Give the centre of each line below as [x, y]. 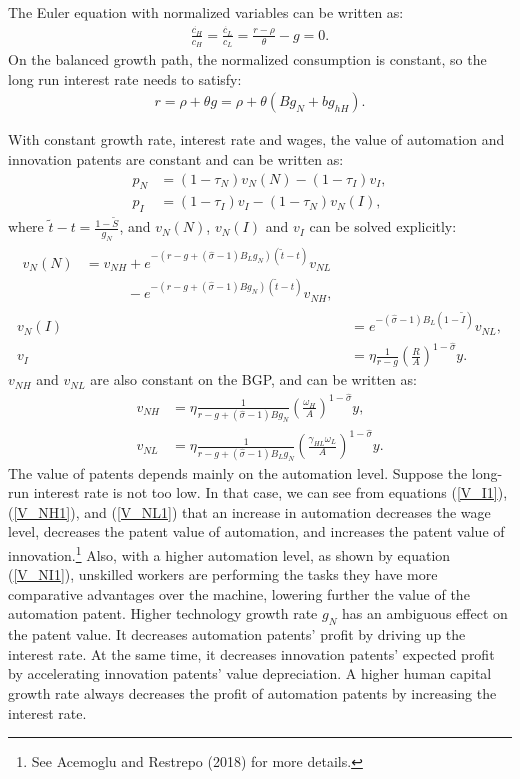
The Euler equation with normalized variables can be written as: [206, 12]
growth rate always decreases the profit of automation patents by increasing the [252, 693]
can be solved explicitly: [383, 226]
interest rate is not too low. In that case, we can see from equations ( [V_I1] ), [270, 492]
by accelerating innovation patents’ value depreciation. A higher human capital [250, 673]
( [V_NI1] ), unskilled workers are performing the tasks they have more [223, 574]
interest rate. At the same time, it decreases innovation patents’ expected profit [251, 653]
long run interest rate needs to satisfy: [125, 78]
